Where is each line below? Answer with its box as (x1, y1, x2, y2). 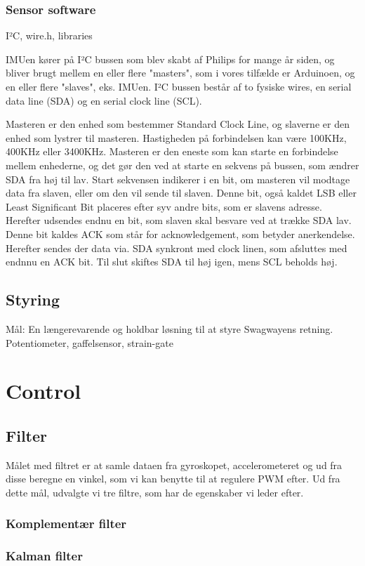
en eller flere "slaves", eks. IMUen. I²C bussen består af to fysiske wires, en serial (6, 79, 352, 93)
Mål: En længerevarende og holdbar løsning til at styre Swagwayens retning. (6, 321, 333, 336)
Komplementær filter (6, 515, 127, 532)
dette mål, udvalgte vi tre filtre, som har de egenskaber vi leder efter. (6, 485, 304, 499)
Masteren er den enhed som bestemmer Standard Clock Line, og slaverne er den (6, 117, 350, 131)
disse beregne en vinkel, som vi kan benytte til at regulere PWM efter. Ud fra (6, 471, 340, 486)
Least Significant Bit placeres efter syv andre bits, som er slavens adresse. (6, 199, 322, 213)
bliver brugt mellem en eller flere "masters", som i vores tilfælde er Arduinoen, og (6, 65, 355, 80)
